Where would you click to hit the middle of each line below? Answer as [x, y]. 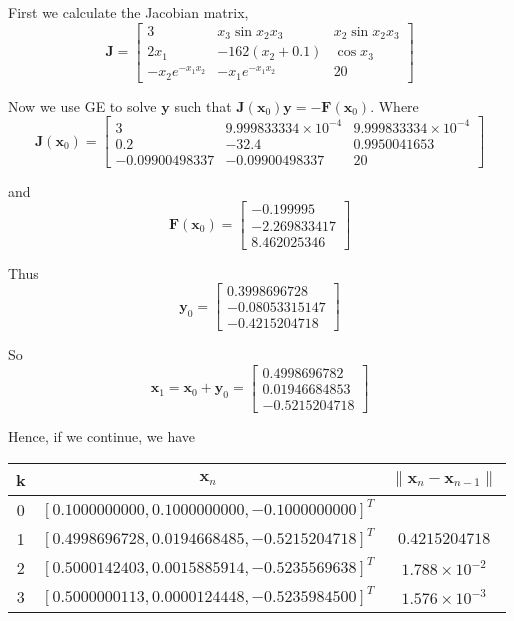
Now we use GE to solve [82, 105]
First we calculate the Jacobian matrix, [128, 12]
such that [203, 105]
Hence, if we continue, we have [102, 435]
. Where [394, 105]
